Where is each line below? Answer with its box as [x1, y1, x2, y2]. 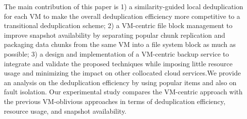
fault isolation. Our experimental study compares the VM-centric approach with [4, 87, 243, 97]
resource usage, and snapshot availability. [4, 105, 127, 116]
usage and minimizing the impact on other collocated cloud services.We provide [4, 68, 241, 78]
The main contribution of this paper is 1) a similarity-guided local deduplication [4, 1, 243, 11]
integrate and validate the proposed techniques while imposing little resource [4, 58, 233, 68]
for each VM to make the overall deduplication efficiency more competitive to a [4, 11, 240, 21]
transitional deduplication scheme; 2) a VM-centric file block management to [4, 20, 232, 30]
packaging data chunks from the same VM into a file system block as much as [4, 39, 236, 49]
